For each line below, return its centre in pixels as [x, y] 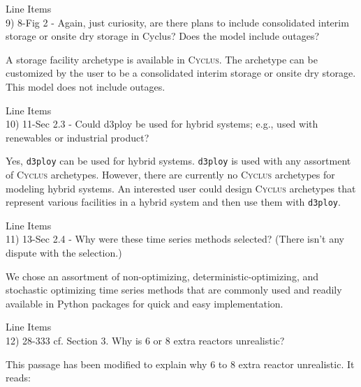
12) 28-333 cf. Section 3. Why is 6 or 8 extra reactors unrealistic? [145, 340]
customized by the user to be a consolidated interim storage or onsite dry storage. [181, 73]
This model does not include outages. [86, 86]
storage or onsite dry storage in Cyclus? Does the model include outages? [163, 36]
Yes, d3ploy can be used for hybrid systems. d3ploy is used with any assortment [178, 161]
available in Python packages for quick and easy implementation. [145, 303]
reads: [18, 378]
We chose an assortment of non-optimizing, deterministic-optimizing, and [162, 276]
